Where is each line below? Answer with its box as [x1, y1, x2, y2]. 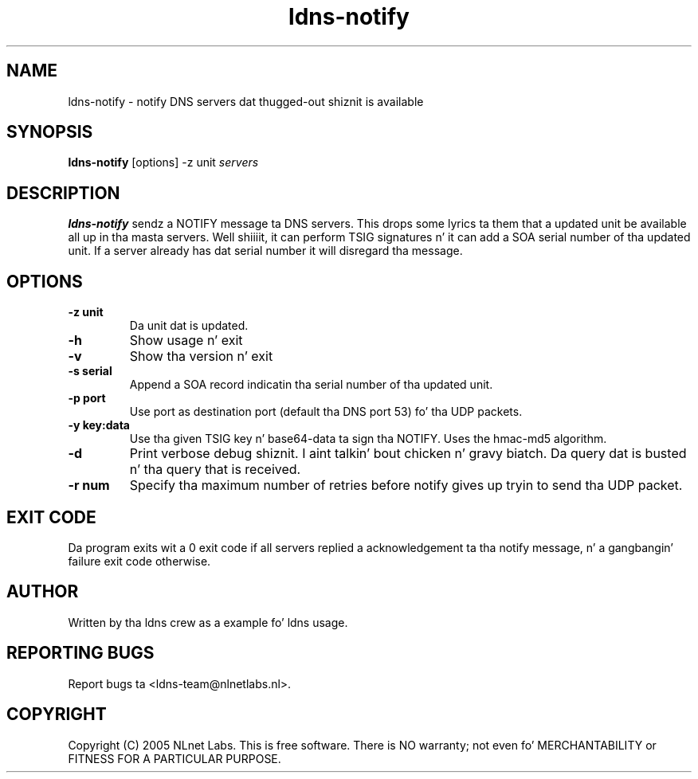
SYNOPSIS [6, 122, 93, 143]
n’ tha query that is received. [129, 461, 301, 478]
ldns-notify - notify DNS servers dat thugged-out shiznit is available [68, 94, 424, 108]
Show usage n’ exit [129, 332, 243, 349]
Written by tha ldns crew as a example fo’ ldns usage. [68, 615, 348, 629]
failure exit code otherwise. [68, 554, 211, 568]
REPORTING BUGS [6, 643, 155, 664]
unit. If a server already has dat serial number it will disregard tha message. [68, 244, 463, 258]
